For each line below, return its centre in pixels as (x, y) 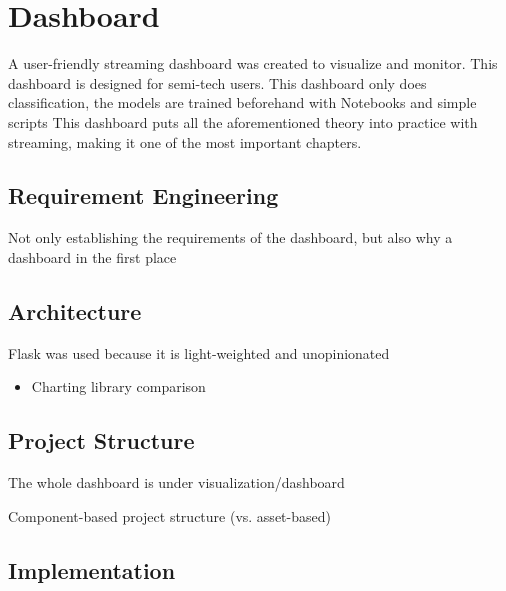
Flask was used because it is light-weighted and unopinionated (199, 352)
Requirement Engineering (143, 195)
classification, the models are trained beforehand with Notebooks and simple (242, 102)
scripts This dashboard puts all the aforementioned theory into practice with (243, 121)
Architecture (75, 310)
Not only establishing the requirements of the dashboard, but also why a (230, 237)
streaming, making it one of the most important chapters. (185, 141)
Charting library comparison (118, 386)
